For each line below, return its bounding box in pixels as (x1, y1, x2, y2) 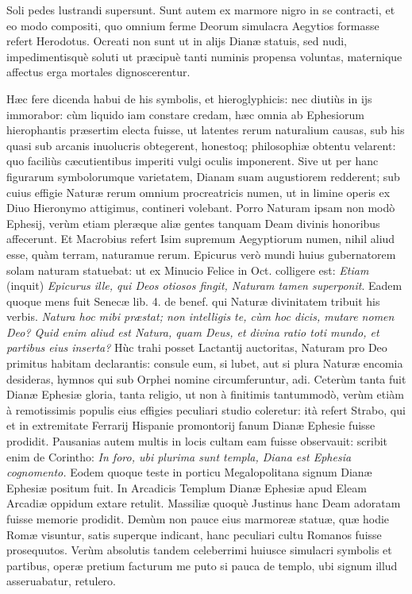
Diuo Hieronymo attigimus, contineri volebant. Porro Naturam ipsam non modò (6, 199, 395, 216)
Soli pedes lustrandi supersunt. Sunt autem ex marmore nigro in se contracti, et (6, 2, 395, 17)
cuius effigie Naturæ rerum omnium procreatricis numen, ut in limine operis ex (6, 183, 391, 200)
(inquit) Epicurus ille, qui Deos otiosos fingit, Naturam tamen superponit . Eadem (6, 277, 402, 294)
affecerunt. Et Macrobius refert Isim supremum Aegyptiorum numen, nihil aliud (6, 230, 395, 247)
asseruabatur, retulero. (6, 573, 116, 589)
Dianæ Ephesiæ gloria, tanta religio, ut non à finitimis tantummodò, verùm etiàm (6, 386, 404, 403)
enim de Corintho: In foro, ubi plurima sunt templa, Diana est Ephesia (6, 448, 352, 465)
